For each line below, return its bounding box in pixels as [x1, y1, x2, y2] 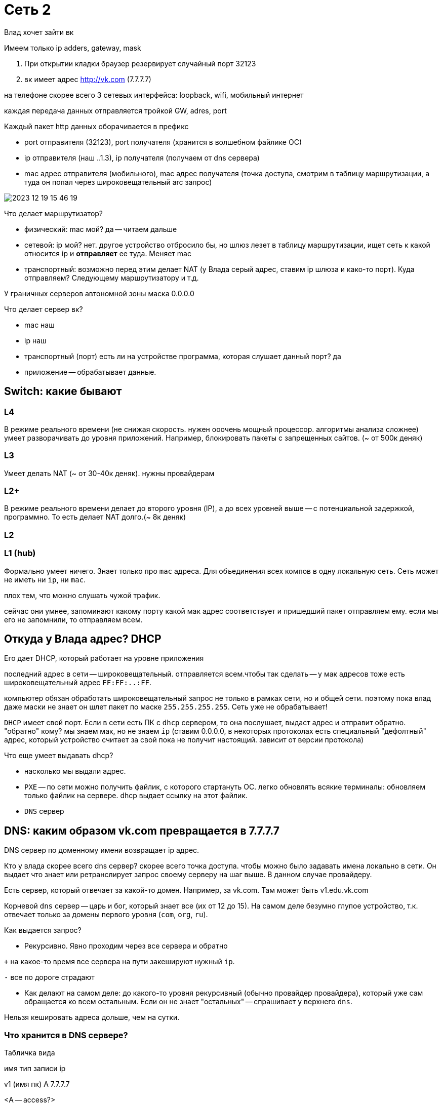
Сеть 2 [4, 1, 51, 18]
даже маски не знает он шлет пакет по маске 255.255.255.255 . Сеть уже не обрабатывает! [4, 702, 328, 712]
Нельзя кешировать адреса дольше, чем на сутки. [4, 1013, 180, 1022]
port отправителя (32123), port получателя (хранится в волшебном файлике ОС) [24, 137, 302, 146]
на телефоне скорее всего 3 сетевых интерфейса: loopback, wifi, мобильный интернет [4, 90, 304, 99]
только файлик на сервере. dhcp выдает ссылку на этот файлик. [24, 791, 248, 800]
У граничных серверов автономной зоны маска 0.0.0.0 [4, 289, 194, 298]
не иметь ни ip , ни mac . [4, 575, 86, 584]
